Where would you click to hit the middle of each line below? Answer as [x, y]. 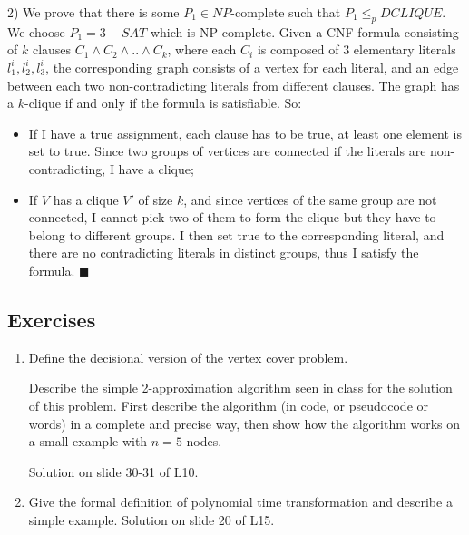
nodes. [204, 441]
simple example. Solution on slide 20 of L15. [151, 519]
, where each [202, 49]
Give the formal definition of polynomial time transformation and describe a [240, 502]
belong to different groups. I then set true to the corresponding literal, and [236, 234]
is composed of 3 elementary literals [357, 49]
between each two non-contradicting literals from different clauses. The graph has [234, 85]
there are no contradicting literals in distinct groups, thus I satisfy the [224, 253]
